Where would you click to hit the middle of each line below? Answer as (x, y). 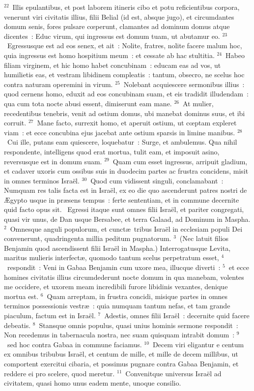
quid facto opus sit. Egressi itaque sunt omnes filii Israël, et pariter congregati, (124, 209)
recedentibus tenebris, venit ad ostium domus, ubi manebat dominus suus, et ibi (125, 113)
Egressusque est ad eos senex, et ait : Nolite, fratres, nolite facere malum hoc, (125, 45)
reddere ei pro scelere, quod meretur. (59, 373)
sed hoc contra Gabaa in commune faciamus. (74, 344)
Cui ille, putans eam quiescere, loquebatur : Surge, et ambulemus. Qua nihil (122, 142)
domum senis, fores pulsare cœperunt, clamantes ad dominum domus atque (117, 26)
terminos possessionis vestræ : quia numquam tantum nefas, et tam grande (117, 306)
